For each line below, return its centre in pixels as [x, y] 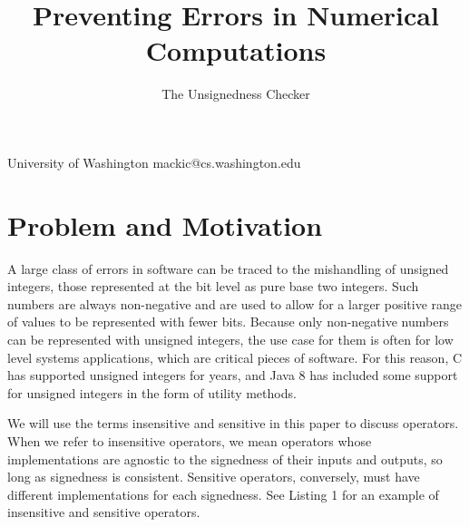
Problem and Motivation [165, 224]
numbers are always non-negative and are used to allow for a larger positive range [235, 303]
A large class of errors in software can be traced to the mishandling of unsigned [228, 268]
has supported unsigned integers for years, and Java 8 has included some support [233, 375]
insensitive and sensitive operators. [104, 512]
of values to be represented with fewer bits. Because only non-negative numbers [228, 322]
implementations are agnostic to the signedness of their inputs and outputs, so [225, 459]
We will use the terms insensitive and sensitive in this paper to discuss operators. [233, 423]
